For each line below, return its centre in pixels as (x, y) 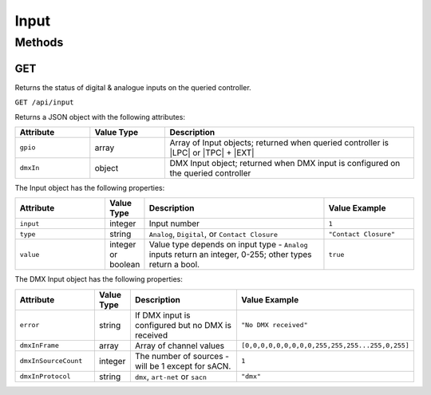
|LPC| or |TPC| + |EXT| (212, 152)
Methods (39, 42)
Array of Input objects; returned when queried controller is (279, 142)
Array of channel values (180, 346)
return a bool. (174, 265)
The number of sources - (182, 356)
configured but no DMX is (183, 325)
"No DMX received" (274, 325)
